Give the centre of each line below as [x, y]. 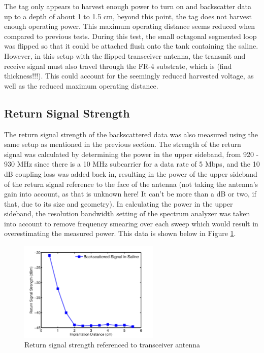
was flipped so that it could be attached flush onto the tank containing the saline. [131, 46]
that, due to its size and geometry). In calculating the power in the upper [119, 203]
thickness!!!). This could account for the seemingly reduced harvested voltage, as [129, 76]
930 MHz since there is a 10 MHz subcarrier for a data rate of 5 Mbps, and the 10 [132, 164]
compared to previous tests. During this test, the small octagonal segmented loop [130, 36]
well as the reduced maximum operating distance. [81, 85]
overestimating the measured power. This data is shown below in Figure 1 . [120, 233]
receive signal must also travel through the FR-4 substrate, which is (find [118, 66]
